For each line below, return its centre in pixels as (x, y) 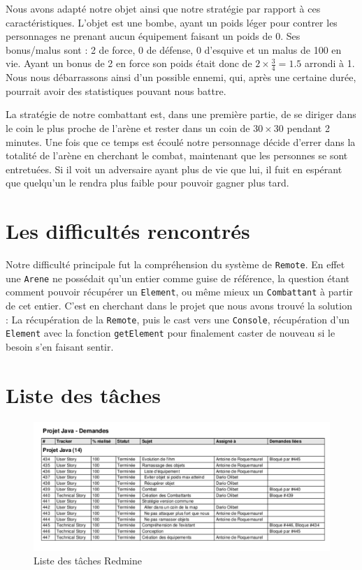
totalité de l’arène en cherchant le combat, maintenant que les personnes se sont (177, 155)
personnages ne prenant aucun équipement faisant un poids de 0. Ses (153, 36)
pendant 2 (308, 127)
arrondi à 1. (330, 63)
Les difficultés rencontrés (128, 231)
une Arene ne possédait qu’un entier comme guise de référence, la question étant (178, 278)
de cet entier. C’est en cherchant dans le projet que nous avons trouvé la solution (179, 306)
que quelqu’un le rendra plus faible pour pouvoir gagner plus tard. (147, 183)
